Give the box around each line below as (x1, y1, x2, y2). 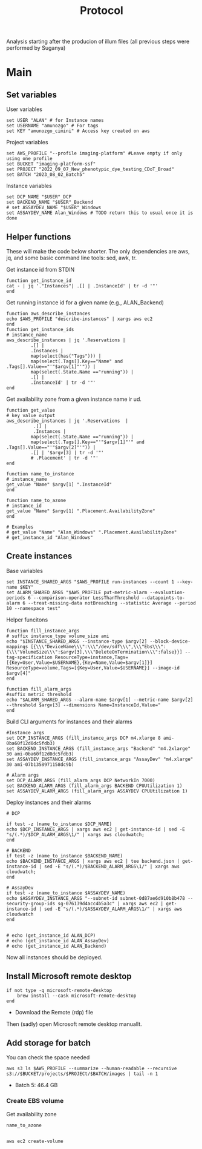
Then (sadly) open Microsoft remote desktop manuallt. (6, 1020, 142, 1028)
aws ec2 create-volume (6, 1138, 64, 1144)
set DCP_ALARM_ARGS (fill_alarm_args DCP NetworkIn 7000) (6, 777, 155, 783)
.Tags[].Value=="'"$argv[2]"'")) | (6, 444, 96, 451)
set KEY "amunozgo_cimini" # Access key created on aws (6, 128, 150, 134)
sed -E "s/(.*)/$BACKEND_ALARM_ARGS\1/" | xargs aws (44, 863, 180, 869)
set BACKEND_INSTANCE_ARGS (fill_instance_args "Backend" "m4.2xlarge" (6, 745, 191, 752)
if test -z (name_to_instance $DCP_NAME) (6, 821, 112, 827)
